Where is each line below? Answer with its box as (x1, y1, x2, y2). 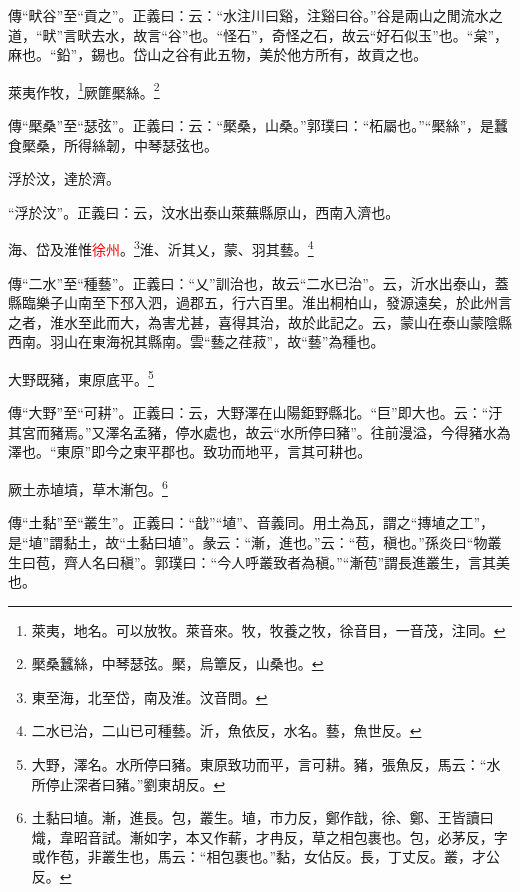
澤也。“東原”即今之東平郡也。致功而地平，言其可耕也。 (8, 441, 372, 462)
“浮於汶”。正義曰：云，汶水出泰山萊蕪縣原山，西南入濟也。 (8, 201, 400, 222)
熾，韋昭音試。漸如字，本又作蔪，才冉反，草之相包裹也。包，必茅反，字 (31, 826, 508, 847)
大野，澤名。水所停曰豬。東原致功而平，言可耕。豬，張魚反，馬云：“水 (31, 754, 501, 775)
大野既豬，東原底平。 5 (8, 366, 154, 389)
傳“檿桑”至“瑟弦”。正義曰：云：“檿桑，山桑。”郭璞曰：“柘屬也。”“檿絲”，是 (8, 115, 495, 136)
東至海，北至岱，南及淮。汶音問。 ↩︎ (31, 686, 268, 707)
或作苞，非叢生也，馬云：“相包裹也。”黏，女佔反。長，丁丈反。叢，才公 (31, 846, 501, 867)
